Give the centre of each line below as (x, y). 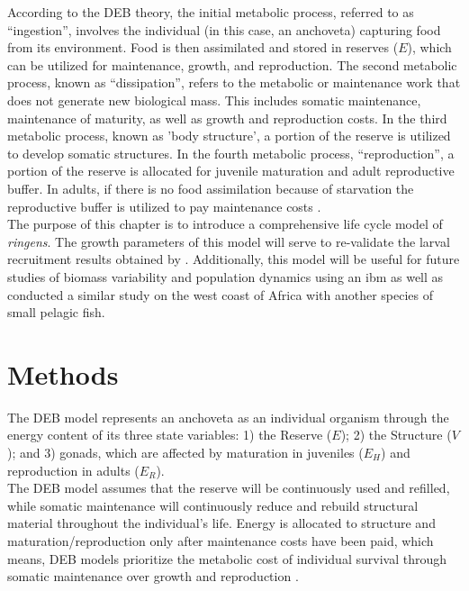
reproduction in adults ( (73, 470)
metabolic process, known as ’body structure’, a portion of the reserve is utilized (229, 136)
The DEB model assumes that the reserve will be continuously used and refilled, (229, 488)
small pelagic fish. (56, 312)
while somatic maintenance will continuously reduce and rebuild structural (213, 505)
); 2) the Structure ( (396, 435)
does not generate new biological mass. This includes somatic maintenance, (214, 100)
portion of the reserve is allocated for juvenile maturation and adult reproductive (231, 171)
